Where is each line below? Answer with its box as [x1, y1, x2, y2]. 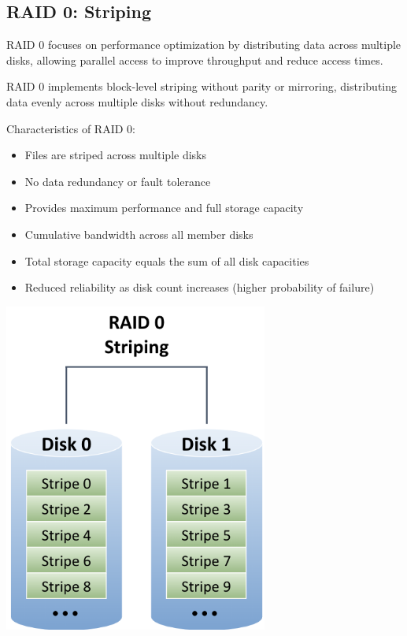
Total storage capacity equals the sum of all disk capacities [24, 252, 309, 269]
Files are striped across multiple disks [24, 147, 206, 163]
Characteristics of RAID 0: [6, 120, 135, 136]
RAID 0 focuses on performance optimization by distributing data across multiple [6, 36, 401, 53]
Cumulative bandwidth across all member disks [24, 225, 253, 242]
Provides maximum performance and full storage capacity [24, 199, 304, 216]
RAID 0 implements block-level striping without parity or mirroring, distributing [6, 78, 398, 95]
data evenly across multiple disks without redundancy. [6, 93, 268, 110]
